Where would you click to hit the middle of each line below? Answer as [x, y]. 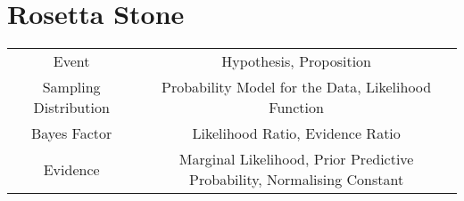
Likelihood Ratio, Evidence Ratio [296, 133]
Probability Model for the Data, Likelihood [297, 87]
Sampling [71, 87]
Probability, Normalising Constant [297, 180]
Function [296, 108]
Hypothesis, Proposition [296, 61]
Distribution [71, 108]
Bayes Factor [71, 133]
